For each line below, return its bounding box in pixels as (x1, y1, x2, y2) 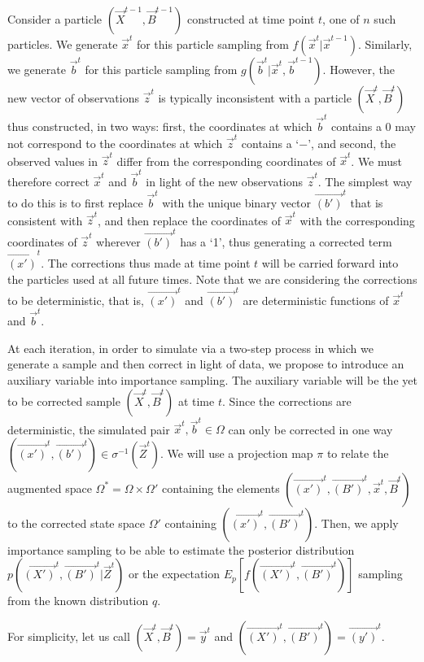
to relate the (326, 444, 389, 461)
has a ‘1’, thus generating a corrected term (180, 233, 392, 250)
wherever (96, 233, 141, 250)
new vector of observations (7, 89, 139, 106)
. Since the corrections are (221, 392, 352, 409)
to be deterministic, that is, (7, 291, 144, 308)
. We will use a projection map (160, 444, 313, 461)
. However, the (322, 61, 395, 77)
